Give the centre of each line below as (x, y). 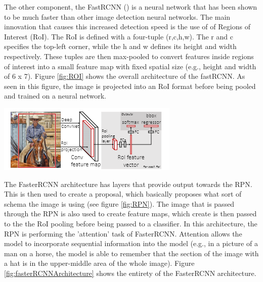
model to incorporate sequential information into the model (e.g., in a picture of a (131, 243)
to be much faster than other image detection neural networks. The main (117, 16)
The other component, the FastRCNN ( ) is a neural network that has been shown (131, 7)
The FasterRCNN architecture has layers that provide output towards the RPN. (128, 184)
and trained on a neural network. (55, 96)
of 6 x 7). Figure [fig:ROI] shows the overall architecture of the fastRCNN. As (125, 76)
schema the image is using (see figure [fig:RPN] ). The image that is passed (119, 203)
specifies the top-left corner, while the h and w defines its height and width (120, 46)
